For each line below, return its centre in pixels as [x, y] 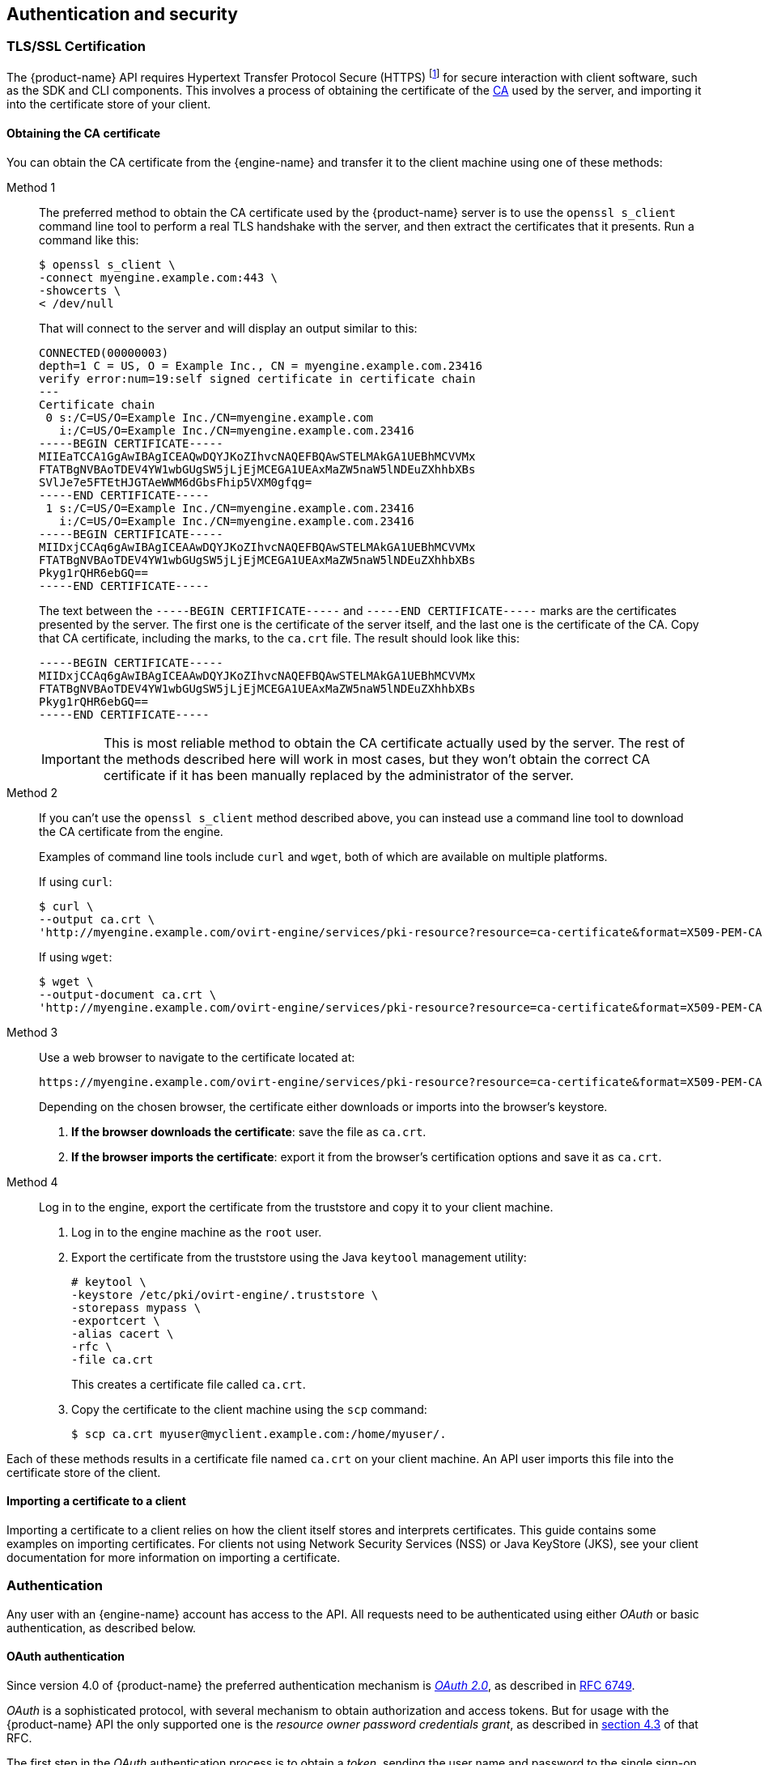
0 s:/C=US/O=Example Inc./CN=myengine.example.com [210, 417]
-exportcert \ [116, 1320]
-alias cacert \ [123, 1333]
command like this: [89, 240]
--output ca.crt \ [97, 919]
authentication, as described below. [102, 1627]
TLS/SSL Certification [76, 47]
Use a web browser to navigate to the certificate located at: [197, 1057]
